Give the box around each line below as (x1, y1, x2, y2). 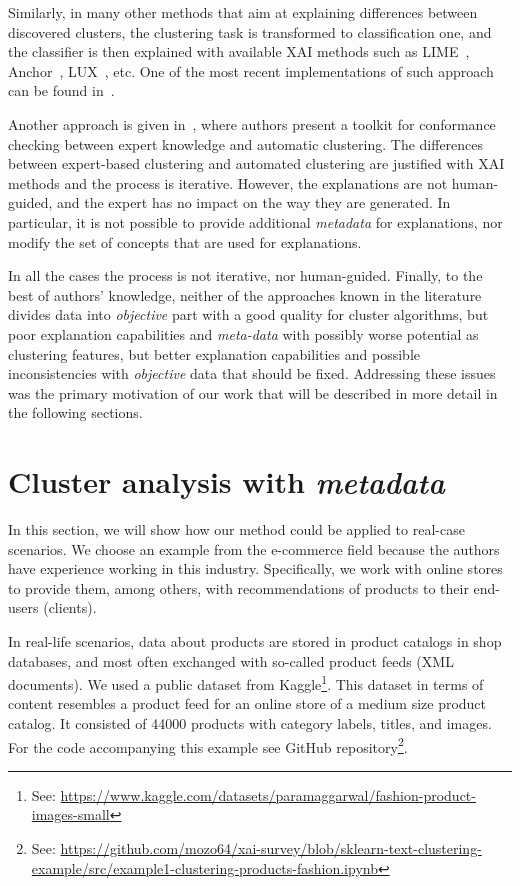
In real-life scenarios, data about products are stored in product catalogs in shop (8, 630, 502, 651)
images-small (31, 804, 110, 825)
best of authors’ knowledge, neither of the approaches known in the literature (8, 284, 482, 305)
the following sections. (8, 402, 143, 423)
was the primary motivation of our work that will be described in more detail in (8, 382, 498, 403)
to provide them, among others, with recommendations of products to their (8, 577, 469, 598)
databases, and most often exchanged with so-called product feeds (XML (8, 650, 454, 671)
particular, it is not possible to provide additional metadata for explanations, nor (8, 211, 503, 232)
